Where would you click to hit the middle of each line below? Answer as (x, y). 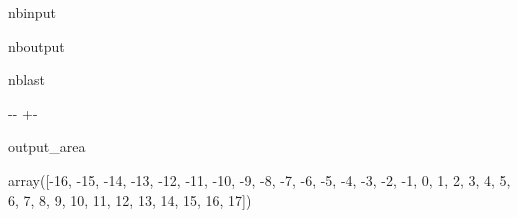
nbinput (32, 12)
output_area (47, 146)
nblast (27, 79)
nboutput (36, 45)
